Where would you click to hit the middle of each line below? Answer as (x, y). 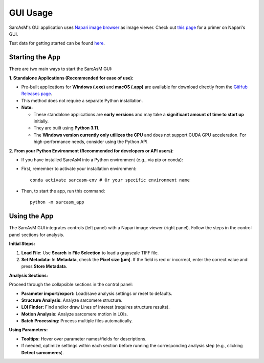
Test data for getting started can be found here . (57, 43)
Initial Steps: (22, 244)
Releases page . (37, 94)
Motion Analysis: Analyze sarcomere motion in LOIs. (75, 314)
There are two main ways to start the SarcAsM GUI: (61, 69)
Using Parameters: (29, 330)
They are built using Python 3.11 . (66, 128)
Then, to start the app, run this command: (63, 191)
